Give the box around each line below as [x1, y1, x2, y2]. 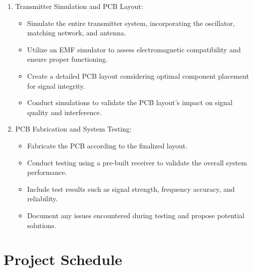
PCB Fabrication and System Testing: [15, 124, 132, 134]
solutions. [27, 220, 56, 230]
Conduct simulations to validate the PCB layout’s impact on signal [27, 97, 233, 108]
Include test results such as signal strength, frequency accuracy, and [27, 183, 235, 194]
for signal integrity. [27, 80, 85, 91]
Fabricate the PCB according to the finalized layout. [27, 140, 188, 150]
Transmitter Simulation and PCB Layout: [15, 1, 143, 11]
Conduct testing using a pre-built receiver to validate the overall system [27, 157, 247, 167]
